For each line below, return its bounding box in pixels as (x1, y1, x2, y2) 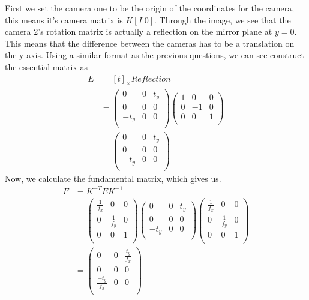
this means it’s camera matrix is (5, 13, 123, 26)
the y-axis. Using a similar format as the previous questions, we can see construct (5, 49, 304, 61)
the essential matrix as (5, 60, 88, 73)
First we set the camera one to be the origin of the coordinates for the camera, (5, 2, 295, 14)
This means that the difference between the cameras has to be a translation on (5, 37, 295, 49)
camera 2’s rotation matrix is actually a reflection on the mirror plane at (5, 25, 272, 38)
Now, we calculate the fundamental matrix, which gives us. (5, 172, 221, 184)
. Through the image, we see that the (154, 13, 291, 26)
